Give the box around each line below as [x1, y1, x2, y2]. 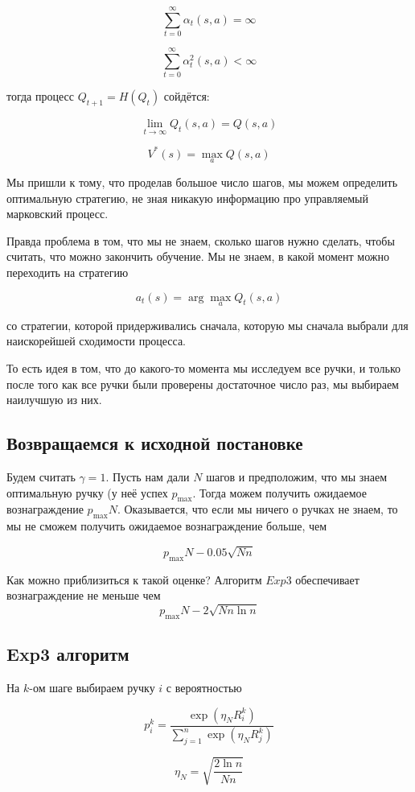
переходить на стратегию [6, 263, 129, 280]
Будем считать [6, 468, 76, 485]
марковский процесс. [6, 205, 109, 222]
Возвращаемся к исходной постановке [6, 431, 303, 456]
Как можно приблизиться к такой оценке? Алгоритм [6, 571, 262, 588]
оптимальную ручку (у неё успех [6, 484, 168, 501]
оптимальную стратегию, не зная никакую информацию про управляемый [6, 189, 368, 206]
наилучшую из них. [6, 391, 102, 408]
